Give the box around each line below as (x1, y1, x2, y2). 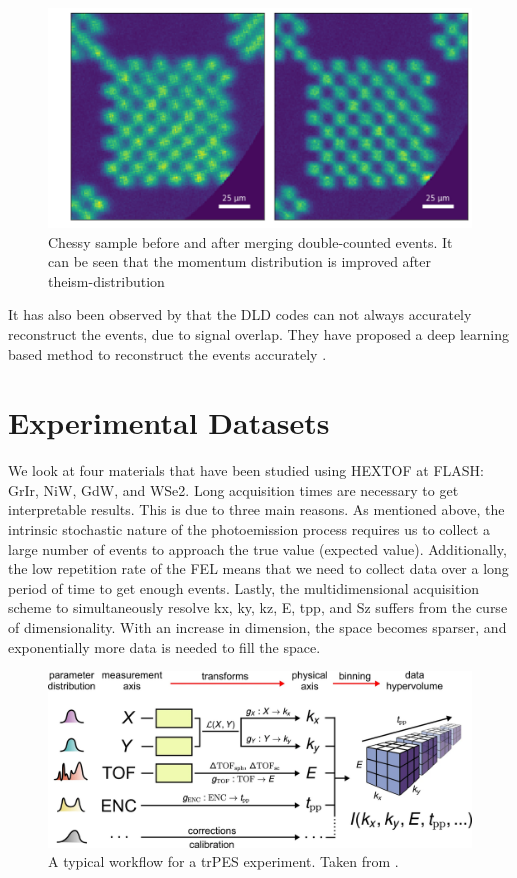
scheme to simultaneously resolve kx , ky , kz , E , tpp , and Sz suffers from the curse (8, 597, 508, 618)
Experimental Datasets (8, 402, 330, 443)
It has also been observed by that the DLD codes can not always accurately (8, 304, 472, 325)
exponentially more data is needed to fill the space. (8, 636, 321, 657)
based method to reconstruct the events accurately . (8, 343, 327, 364)
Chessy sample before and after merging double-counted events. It (48, 231, 453, 252)
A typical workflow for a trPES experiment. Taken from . (48, 851, 399, 872)
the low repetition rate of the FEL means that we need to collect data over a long (8, 558, 509, 579)
